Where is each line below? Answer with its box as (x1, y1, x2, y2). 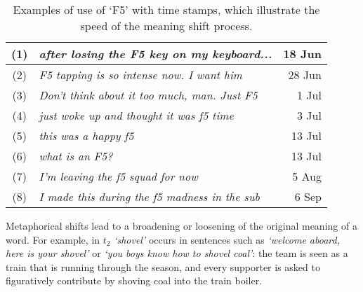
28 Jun (288, 67, 322, 83)
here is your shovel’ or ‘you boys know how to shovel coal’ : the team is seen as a (6, 246, 348, 260)
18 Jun (283, 46, 322, 62)
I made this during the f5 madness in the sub (39, 188, 260, 204)
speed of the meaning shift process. (80, 18, 253, 34)
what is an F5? (39, 148, 113, 164)
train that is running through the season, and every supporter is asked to (6, 259, 320, 274)
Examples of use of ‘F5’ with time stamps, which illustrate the (13, 1, 320, 18)
